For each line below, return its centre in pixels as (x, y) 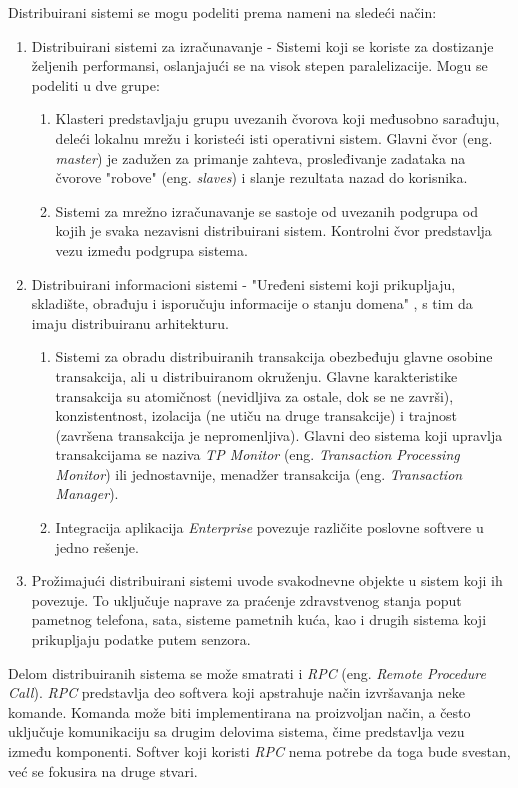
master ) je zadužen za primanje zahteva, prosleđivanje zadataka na (260, 157)
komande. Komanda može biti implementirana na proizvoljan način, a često (239, 711)
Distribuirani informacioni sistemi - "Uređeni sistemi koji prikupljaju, (243, 283)
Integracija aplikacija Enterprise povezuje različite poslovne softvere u (269, 527)
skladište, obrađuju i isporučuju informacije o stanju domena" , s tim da (252, 303)
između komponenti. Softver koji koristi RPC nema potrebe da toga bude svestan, (259, 751)
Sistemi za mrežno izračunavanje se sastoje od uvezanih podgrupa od (266, 210)
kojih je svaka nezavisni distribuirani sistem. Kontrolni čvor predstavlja (273, 230)
